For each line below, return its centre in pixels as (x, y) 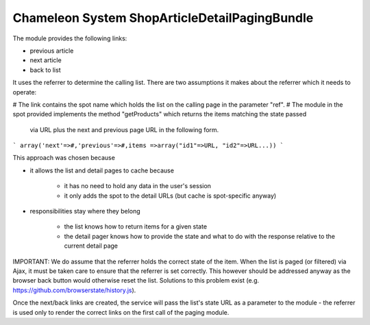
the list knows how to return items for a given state (136, 226)
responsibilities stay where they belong (85, 211)
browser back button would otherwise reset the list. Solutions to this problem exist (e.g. (136, 281)
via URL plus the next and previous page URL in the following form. (124, 129)
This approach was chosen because (64, 158)
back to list (45, 70)
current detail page (91, 246)
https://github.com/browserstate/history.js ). (74, 290)
